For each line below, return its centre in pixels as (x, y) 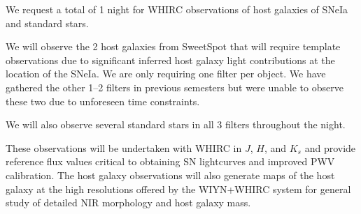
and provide (330, 147)
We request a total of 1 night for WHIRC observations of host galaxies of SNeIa (177, 9)
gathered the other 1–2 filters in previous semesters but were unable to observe (175, 87)
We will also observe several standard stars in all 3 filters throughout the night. (176, 124)
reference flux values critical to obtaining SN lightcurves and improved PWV (170, 161)
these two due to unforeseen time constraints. (103, 101)
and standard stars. (47, 23)
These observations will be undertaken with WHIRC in (124, 147)
